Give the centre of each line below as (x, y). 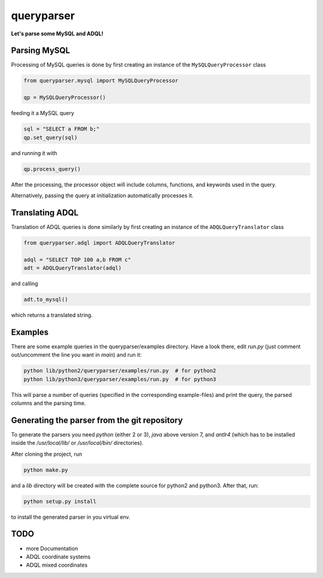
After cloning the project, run (47, 454)
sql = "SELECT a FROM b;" (62, 129)
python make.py (46, 470)
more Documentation (52, 548)
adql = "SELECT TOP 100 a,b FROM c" (77, 260)
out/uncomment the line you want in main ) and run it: (76, 355)
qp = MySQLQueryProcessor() (65, 98)
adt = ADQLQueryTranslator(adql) (73, 268)
